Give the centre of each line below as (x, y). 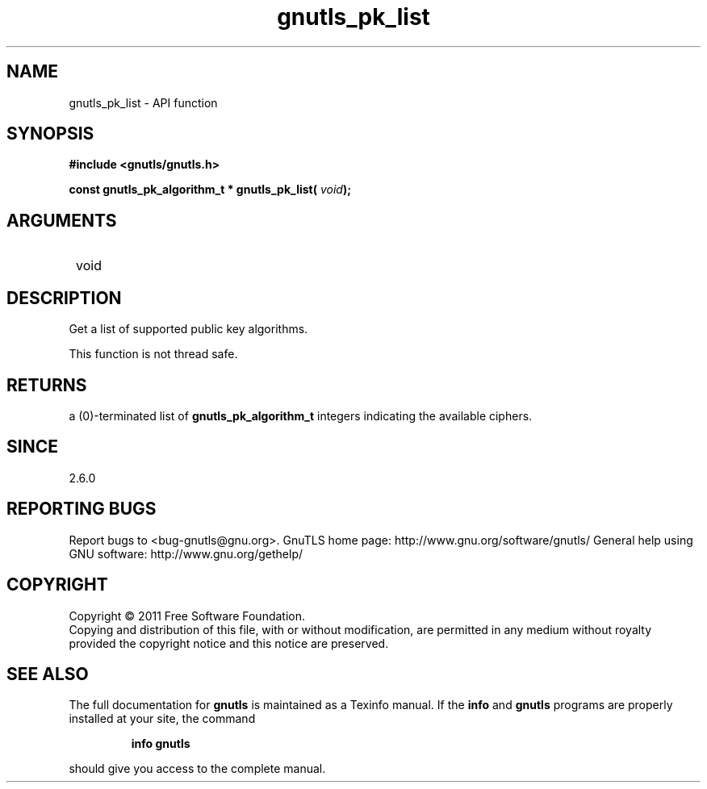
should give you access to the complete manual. (197, 769)
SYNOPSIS (50, 134)
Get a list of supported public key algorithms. (188, 329)
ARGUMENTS (62, 220)
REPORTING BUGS (82, 509)
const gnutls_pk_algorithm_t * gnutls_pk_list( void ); (210, 190)
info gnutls (161, 744)
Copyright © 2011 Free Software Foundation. (187, 616)
